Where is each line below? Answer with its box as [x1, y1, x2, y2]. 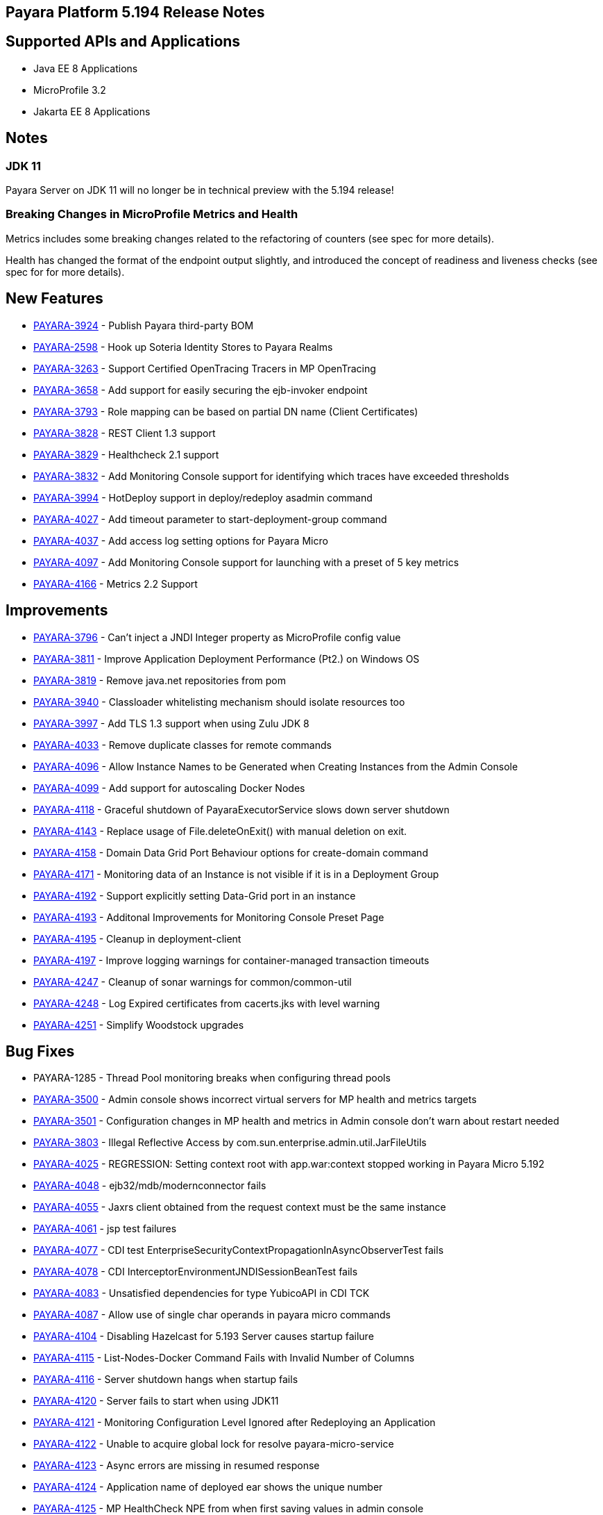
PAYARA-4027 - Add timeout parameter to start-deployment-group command [33, 513, 387, 525]
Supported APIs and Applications [6, 33, 241, 51]
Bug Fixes [6, 1042, 75, 1060]
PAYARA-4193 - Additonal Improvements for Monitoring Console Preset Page [33, 911, 384, 923]
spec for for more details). [6, 265, 125, 278]
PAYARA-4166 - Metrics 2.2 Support [33, 577, 198, 590]
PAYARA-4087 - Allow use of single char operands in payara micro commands [33, 1309, 391, 1321]
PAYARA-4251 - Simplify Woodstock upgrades [33, 1018, 244, 1031]
